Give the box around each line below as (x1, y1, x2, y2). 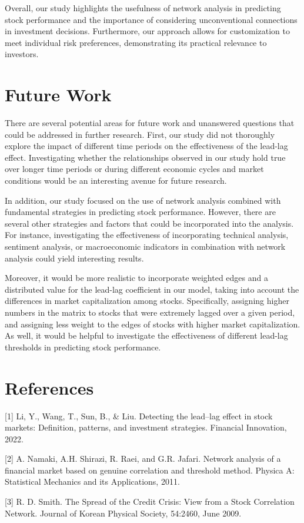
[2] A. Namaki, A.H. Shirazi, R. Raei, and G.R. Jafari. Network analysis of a (5, 452, 281, 465)
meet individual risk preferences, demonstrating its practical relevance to (5, 36, 267, 48)
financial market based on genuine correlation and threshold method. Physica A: (5, 464, 295, 476)
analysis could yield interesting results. (5, 251, 144, 264)
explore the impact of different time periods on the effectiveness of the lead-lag (5, 140, 288, 152)
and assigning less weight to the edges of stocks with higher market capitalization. (5, 317, 300, 330)
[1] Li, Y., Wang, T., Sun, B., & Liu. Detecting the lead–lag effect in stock (5, 409, 273, 422)
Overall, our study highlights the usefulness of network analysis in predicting (5, 2, 281, 14)
